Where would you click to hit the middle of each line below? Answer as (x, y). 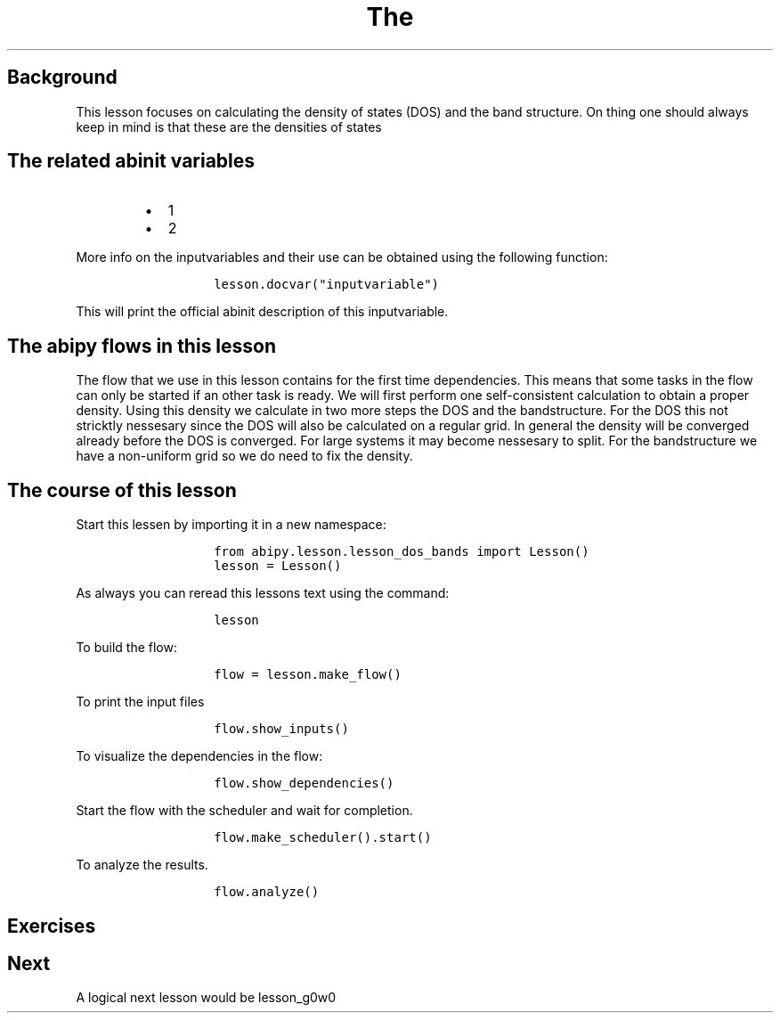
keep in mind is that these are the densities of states (229, 126)
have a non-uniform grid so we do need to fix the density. (244, 456)
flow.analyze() (267, 892)
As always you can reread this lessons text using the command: (263, 593)
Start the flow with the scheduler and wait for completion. (244, 811)
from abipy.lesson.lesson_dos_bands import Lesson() (402, 552)
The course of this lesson (122, 490)
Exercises (52, 926)
